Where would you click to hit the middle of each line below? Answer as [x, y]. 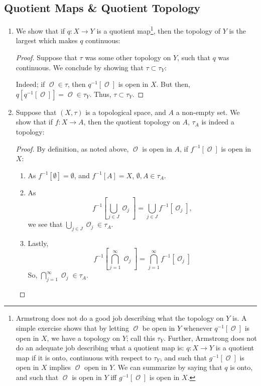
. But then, [173, 84]
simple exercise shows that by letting [72, 328]
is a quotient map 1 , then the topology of [159, 30]
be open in [159, 328]
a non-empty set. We [208, 112]
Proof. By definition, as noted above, [72, 148]
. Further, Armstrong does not [210, 338]
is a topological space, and [126, 112]
